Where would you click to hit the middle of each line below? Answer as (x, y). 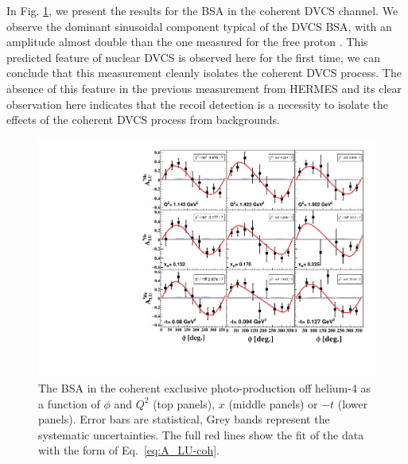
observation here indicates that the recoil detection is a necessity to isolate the (198, 104)
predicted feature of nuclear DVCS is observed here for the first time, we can (194, 57)
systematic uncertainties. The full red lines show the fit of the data (201, 434)
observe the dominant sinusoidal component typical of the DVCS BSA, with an (199, 26)
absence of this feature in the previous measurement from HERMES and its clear (204, 88)
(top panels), (184, 403)
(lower (353, 403)
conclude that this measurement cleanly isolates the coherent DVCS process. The (204, 73)
